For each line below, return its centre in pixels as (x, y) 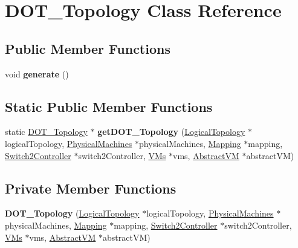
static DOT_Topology (46, 132)
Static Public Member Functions (109, 106)
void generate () (37, 73)
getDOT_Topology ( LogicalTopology (171, 132)
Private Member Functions (91, 188)
